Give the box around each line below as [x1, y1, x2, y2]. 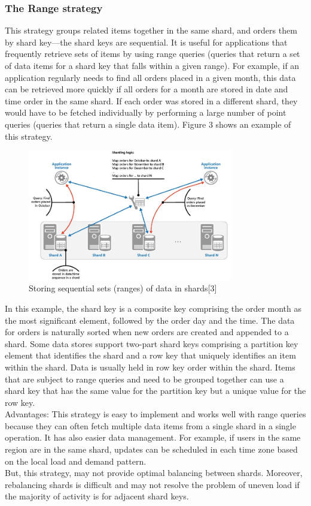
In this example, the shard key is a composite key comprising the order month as [5, 302, 302, 314]
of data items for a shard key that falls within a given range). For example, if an [5, 59, 300, 71]
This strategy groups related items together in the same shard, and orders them [5, 24, 297, 37]
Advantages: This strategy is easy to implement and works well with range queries [5, 408, 306, 420]
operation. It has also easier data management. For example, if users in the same [5, 431, 301, 444]
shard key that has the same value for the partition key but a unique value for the [5, 384, 306, 397]
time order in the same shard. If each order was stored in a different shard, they [5, 94, 298, 107]
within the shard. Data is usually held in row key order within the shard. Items [5, 360, 295, 373]
